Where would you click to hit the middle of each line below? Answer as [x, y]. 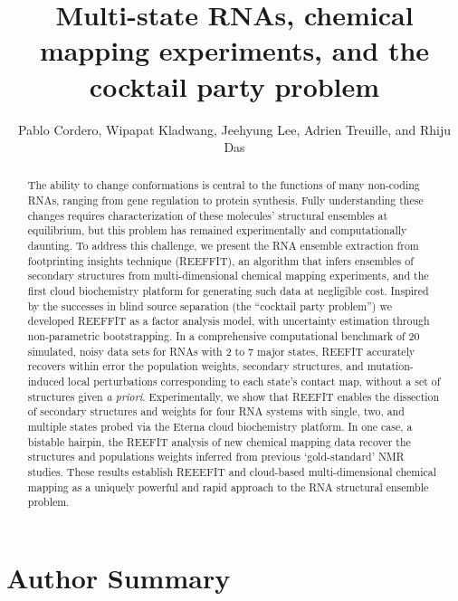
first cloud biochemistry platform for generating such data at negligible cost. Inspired [228, 291]
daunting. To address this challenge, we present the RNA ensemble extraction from [223, 246]
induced [46, 382]
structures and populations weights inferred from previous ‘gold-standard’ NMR [216, 457]
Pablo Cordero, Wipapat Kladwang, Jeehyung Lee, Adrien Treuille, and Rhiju [234, 129]
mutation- [390, 366]
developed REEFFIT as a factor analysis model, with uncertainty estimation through [229, 321]
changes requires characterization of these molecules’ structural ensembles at [208, 215]
